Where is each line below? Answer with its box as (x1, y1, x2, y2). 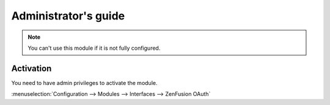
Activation (11, 63, 52, 73)
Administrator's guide (11, 9, 125, 22)
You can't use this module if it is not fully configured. (28, 44, 161, 52)
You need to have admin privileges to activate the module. (11, 79, 158, 86)
